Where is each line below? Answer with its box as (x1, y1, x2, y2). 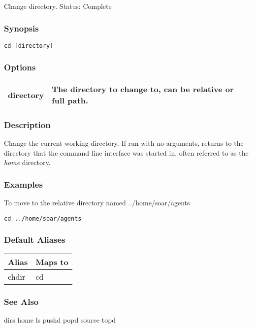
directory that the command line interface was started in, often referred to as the (4, 147, 249, 158)
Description (4, 119, 51, 131)
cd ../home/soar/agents (4, 215, 82, 222)
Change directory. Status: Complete (4, 1, 112, 11)
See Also (4, 295, 39, 307)
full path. (52, 95, 88, 106)
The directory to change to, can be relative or (52, 83, 234, 95)
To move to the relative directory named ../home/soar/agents (4, 197, 190, 208)
